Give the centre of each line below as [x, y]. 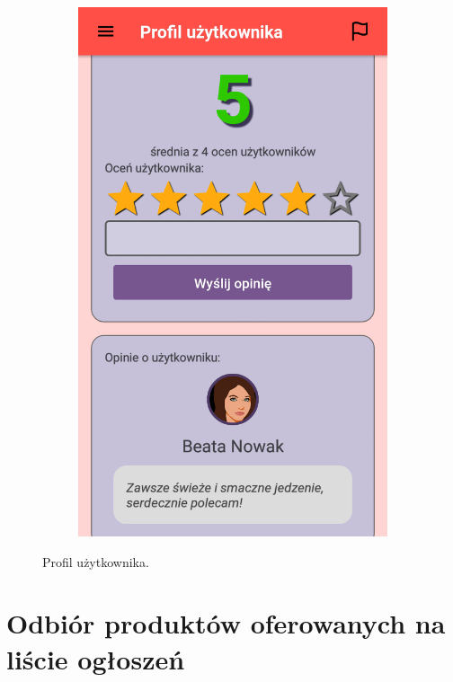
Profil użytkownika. [96, 561]
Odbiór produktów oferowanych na [226, 623]
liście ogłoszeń [96, 658]
